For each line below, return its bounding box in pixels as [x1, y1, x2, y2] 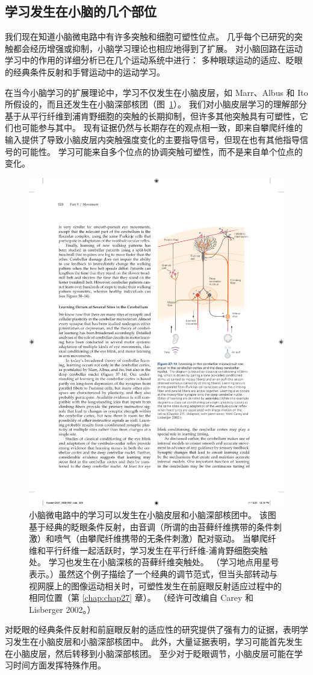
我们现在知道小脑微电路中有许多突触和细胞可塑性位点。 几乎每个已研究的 [5, 30, 294, 43]
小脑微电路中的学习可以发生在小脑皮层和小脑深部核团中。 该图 [29, 509, 276, 521]
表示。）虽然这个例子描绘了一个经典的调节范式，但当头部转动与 [29, 568, 277, 580]
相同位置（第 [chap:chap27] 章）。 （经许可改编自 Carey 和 [29, 591, 253, 604]
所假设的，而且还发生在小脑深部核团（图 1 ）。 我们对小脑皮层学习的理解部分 [5, 98, 307, 110]
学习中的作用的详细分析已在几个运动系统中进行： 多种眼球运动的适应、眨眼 [5, 54, 303, 66]
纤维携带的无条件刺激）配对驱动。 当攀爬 [104, 532, 268, 545]
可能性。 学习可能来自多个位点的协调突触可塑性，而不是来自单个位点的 [21, 145, 303, 157]
